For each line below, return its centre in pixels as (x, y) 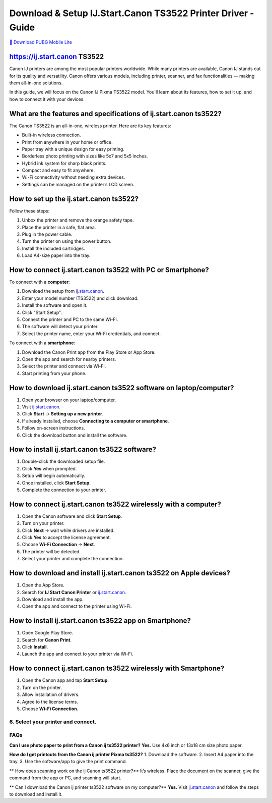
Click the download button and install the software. (75, 435)
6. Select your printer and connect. (53, 722)
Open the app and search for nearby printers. (69, 359)
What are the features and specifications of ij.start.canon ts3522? (115, 114)
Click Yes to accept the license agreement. (66, 538)
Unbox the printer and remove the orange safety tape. (78, 220)
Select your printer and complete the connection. (73, 559)
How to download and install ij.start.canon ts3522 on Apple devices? (120, 573)
